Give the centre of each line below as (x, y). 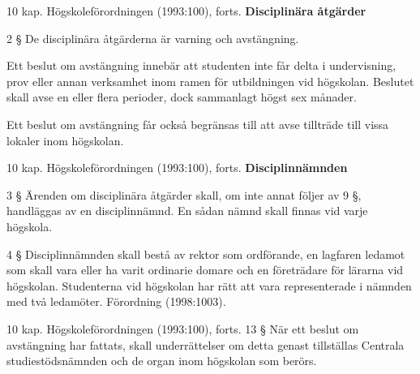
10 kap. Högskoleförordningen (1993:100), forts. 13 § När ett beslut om (183, 328)
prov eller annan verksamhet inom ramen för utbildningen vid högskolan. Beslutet (210, 81)
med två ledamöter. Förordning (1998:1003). (116, 301)
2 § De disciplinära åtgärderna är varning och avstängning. (153, 38)
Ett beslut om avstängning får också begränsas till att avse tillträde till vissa (198, 124)
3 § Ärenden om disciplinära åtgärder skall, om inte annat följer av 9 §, (184, 194)
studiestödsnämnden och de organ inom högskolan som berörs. (162, 361)
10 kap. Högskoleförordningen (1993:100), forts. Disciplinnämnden (177, 168)
